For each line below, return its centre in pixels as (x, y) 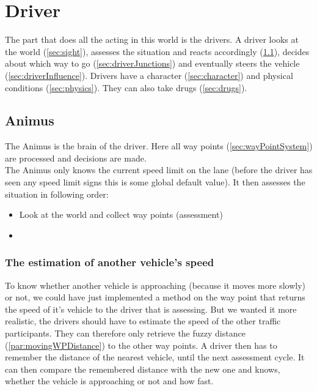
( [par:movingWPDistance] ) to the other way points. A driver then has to (141, 345)
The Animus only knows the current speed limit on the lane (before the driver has (159, 170)
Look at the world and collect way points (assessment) (121, 214)
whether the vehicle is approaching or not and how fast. (109, 381)
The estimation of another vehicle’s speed (110, 262)
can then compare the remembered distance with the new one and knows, (143, 369)
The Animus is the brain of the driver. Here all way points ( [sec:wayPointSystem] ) (159, 146)
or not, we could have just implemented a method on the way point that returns (155, 297)
